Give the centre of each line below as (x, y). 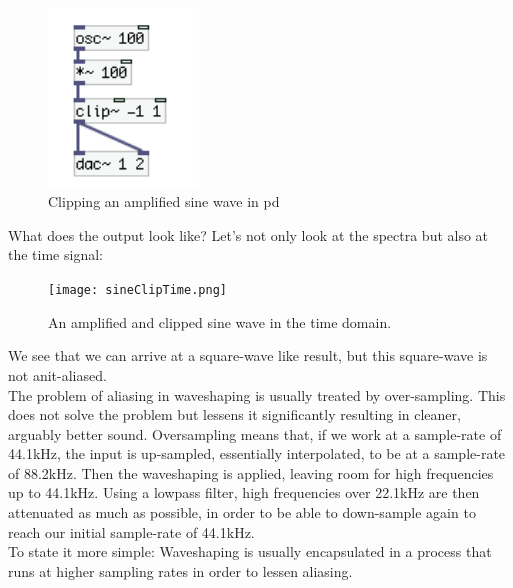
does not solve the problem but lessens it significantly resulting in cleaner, (234, 414)
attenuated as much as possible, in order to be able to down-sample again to (242, 512)
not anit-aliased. (57, 374)
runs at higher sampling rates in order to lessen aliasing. (180, 570)
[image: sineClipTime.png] (137, 290)
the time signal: (55, 254)
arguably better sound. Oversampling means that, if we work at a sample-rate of (255, 433)
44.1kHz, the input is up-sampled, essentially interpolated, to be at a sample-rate (257, 453)
